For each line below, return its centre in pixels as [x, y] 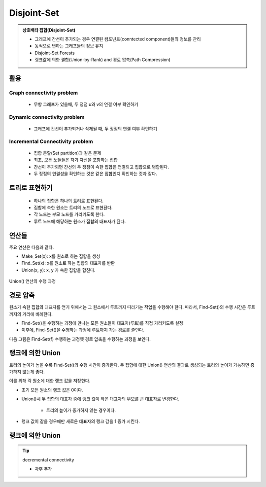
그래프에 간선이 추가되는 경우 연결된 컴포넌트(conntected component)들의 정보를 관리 [118, 39]
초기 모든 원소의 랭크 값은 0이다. [52, 390]
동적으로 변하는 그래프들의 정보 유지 [69, 46]
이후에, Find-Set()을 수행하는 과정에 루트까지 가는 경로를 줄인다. [83, 330]
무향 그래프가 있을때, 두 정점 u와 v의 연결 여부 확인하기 [86, 104]
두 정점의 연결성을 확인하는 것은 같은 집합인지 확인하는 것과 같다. [96, 174]
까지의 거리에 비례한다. [31, 314]
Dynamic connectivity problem [47, 117]
